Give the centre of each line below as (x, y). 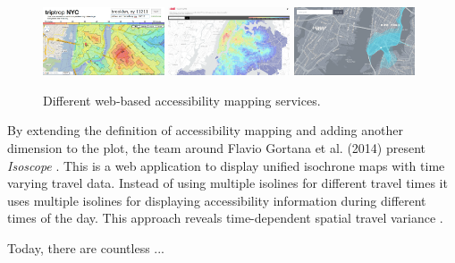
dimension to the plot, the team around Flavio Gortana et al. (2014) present (217, 147)
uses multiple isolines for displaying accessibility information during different (217, 200)
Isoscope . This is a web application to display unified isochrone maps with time (226, 165)
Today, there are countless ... (86, 247)
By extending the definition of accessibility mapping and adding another (206, 130)
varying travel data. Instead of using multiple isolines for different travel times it (227, 183)
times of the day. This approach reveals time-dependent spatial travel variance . (225, 218)
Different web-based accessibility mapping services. (182, 100)
